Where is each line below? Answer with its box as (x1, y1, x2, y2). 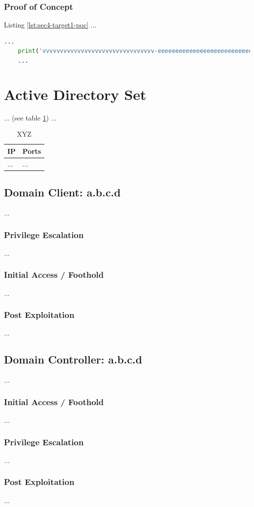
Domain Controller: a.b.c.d (4, 352, 142, 367)
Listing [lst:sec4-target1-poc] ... (4, 20, 97, 30)
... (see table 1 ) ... (4, 112, 57, 122)
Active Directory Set (4, 84, 147, 104)
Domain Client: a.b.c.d (4, 185, 121, 200)
